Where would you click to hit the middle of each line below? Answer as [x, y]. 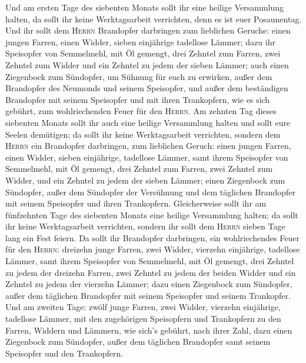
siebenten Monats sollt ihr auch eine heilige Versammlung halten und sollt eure [148, 122]
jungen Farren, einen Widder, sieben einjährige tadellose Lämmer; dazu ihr [140, 41]
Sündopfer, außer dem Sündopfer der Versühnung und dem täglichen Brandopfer [150, 192]
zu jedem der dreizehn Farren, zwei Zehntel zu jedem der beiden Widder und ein [151, 272]
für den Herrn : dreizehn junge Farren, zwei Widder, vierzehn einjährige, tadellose [153, 249]
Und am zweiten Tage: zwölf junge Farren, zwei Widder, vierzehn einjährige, [143, 307]
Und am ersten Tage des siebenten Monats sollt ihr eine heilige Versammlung [145, 7]
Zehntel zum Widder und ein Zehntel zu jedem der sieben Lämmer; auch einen [147, 64]
